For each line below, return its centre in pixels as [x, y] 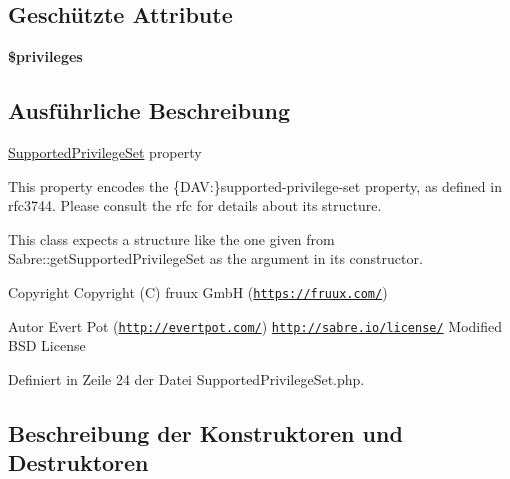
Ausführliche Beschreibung [149, 110]
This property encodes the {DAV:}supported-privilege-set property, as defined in [255, 185]
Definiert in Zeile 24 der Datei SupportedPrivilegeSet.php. [186, 378]
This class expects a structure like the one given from [171, 238]
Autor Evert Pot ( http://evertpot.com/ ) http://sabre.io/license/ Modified [255, 325]
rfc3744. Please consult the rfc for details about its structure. [195, 205]
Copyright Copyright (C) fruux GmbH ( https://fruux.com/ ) [198, 291]
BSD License [47, 345]
